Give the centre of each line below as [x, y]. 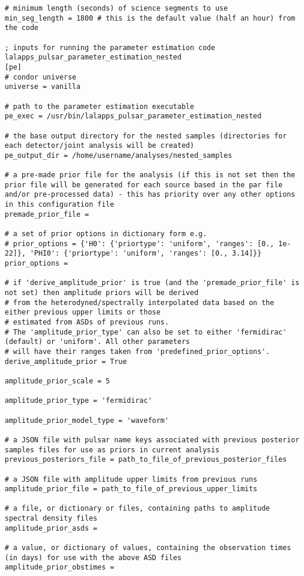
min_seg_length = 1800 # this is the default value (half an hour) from [150, 18]
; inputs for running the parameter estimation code [110, 47]
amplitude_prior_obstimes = [60, 567]
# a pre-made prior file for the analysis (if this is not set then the [150, 175]
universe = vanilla [43, 87]
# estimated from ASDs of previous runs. [87, 322]
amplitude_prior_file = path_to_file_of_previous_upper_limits [131, 489]
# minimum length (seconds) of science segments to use [116, 8]
